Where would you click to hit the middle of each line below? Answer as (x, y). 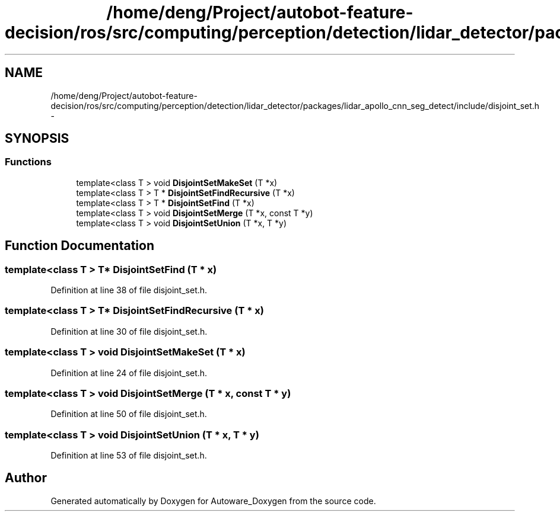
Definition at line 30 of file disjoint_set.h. (129, 331)
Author (26, 478)
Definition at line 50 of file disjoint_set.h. (129, 414)
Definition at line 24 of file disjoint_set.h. (129, 373)
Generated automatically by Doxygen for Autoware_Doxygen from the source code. (213, 501)
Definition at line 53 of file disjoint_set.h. (129, 456)
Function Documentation (79, 246)
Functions (28, 162)
